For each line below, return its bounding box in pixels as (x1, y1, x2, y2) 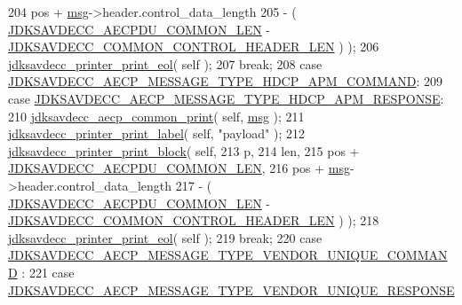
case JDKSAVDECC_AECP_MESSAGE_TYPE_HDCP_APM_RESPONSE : (8, 89, 444, 107)
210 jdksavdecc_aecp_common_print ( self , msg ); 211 (8, 106, 305, 125)
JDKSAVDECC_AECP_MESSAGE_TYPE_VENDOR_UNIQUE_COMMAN (8, 246, 448, 264)
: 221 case (21, 262, 75, 281)
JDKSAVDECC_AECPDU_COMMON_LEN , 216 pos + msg (8, 159, 350, 177)
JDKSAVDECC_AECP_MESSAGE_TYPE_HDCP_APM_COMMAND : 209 (8, 72, 443, 90)
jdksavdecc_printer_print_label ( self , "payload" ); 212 (8, 124, 305, 143)
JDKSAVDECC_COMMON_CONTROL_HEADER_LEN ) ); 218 (8, 211, 379, 230)
